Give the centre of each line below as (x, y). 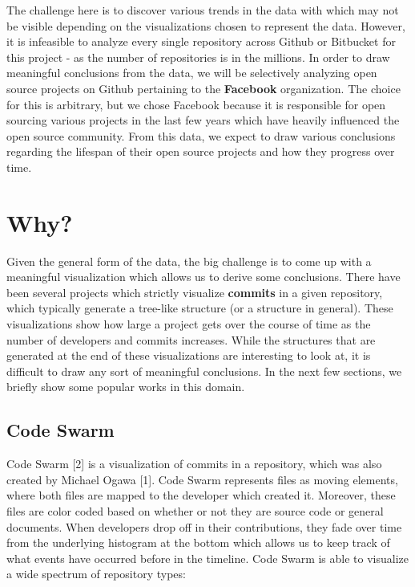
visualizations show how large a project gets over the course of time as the (189, 324)
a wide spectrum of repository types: (96, 574)
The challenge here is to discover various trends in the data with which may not (203, 10)
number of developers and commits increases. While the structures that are (191, 339)
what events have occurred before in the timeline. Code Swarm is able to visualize (208, 558)
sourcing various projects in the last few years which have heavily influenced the (203, 120)
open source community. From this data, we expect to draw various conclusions (201, 135)
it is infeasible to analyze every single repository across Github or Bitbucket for (201, 41)
